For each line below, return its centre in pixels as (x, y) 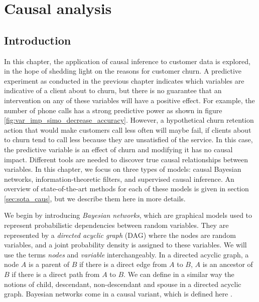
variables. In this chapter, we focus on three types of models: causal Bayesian (123, 169)
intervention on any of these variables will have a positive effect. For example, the (129, 100)
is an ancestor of (228, 264)
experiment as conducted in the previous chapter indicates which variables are (124, 80)
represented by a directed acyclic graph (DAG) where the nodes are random (120, 235)
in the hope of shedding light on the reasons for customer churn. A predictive (123, 71)
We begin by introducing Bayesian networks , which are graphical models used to (128, 215)
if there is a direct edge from (123, 264)
